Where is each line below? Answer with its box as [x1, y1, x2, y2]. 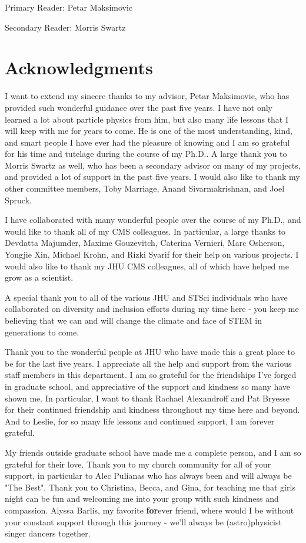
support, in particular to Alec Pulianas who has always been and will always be [5, 469, 292, 482]
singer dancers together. [5, 527, 91, 539]
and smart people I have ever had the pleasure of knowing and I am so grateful [5, 136, 290, 148]
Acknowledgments [5, 55, 153, 80]
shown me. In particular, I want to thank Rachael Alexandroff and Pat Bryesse [5, 391, 290, 404]
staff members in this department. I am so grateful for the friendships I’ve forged [5, 368, 297, 381]
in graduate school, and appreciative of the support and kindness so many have [5, 380, 291, 392]
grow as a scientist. [5, 271, 74, 284]
